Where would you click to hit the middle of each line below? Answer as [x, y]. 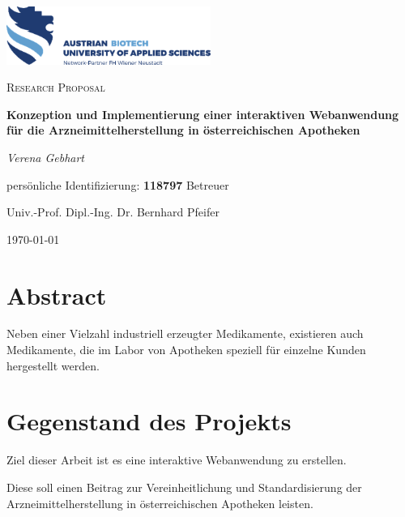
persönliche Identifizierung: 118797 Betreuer [118, 184]
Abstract [57, 295]
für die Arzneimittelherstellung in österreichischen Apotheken [183, 130]
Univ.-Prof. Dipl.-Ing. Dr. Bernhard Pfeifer [113, 212]
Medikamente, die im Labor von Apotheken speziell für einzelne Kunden [186, 350]
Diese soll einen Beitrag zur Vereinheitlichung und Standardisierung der [184, 487]
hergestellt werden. [53, 365]
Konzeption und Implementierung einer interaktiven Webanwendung [203, 114]
